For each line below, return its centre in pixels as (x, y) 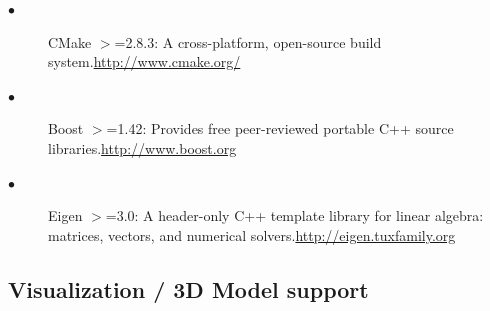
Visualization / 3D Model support (188, 288)
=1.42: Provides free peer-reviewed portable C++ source (280, 128)
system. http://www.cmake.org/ (144, 61)
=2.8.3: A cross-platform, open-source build (248, 41)
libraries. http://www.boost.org (142, 147)
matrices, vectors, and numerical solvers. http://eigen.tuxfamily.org (252, 234)
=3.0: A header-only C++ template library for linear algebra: (294, 215)
